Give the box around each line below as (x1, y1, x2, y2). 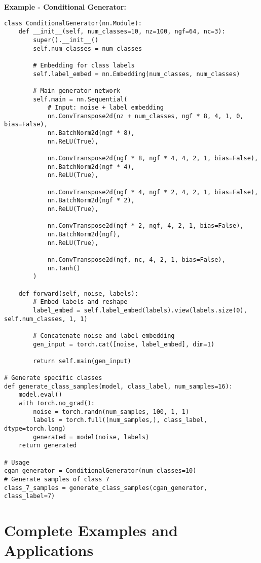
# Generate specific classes (4, 374, 102, 382)
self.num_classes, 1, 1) (4, 315, 88, 323)
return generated (18, 442, 77, 449)
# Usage (4, 459, 30, 466)
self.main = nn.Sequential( (33, 95, 128, 103)
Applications (4, 540, 94, 560)
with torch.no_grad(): (18, 400, 95, 407)
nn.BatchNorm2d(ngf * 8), (47, 129, 135, 137)
